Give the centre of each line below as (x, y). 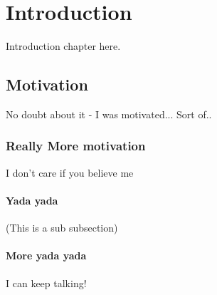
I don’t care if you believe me (70, 172)
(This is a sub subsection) (62, 228)
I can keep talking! (46, 283)
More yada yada (46, 255)
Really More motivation (76, 146)
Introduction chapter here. (63, 46)
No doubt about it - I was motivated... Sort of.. (109, 114)
